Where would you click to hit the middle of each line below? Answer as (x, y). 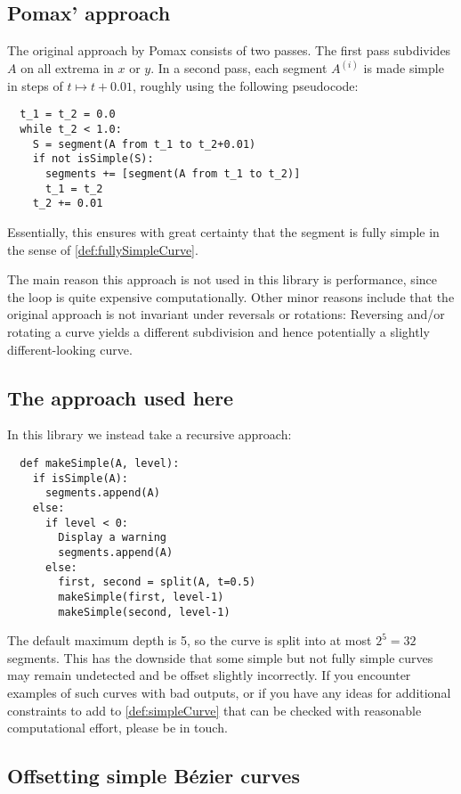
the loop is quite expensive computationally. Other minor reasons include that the (231, 296)
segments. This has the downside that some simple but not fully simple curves (220, 657)
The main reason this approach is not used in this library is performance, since (222, 279)
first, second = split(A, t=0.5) (157, 582)
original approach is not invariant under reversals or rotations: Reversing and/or (226, 314)
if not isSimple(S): (93, 159)
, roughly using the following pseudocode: (246, 85)
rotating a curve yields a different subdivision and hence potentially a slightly (218, 331)
